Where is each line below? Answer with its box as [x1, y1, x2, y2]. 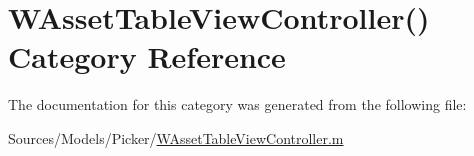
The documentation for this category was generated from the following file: [8, 94, 467, 115]
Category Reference [8, 36, 286, 77]
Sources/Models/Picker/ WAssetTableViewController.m [8, 127, 344, 148]
